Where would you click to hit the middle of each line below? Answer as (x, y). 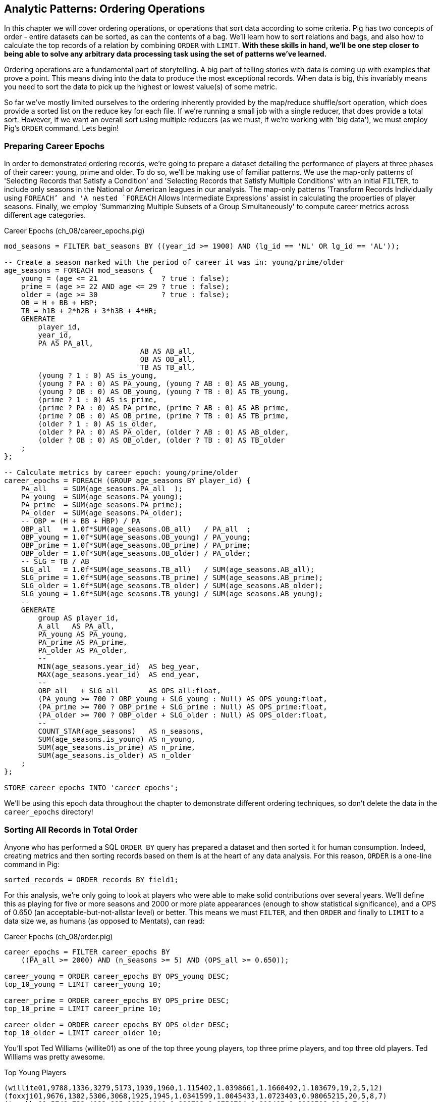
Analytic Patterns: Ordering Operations (105, 9)
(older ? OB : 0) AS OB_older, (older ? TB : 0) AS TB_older (161, 440)
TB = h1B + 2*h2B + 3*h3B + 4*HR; (89, 311)
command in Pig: (32, 864)
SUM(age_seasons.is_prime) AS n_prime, (117, 748)
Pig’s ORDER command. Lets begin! (62, 128)
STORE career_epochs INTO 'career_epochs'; (91, 788)
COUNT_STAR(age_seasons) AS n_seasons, (121, 731)
